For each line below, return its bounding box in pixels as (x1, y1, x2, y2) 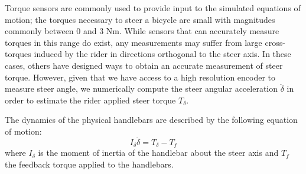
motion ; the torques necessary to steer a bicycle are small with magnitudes (5, 13, 275, 25)
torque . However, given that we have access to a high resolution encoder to (5, 71, 276, 83)
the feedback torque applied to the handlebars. (5, 158, 174, 170)
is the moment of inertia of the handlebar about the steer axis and (38, 146, 279, 159)
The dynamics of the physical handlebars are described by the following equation (5, 113, 298, 126)
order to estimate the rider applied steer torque (5, 93, 176, 106)
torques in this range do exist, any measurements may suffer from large (5, 36, 262, 48)
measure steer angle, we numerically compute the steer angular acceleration (5, 82, 278, 95)
